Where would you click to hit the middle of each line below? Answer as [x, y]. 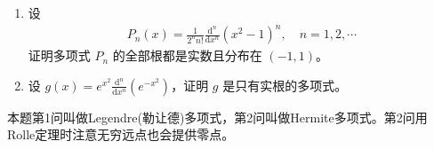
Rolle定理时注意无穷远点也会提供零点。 [121, 134]
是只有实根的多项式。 [285, 85]
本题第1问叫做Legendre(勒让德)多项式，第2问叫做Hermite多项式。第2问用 [217, 117]
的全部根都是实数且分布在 [187, 55]
